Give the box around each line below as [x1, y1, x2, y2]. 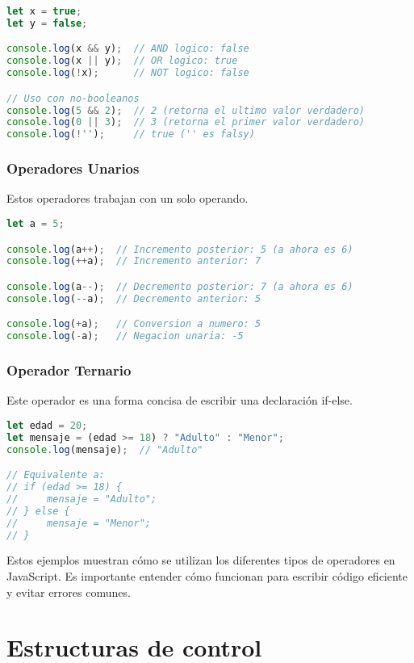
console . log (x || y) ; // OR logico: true [6, 55, 238, 67]
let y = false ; [6, 17, 88, 29]
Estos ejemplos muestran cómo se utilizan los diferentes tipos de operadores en [6, 552, 395, 569]
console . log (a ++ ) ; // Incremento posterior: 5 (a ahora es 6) [6, 243, 353, 255]
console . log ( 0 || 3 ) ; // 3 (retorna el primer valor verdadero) [6, 116, 365, 128]
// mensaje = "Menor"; [6, 517, 151, 529]
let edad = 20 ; [6, 419, 88, 431]
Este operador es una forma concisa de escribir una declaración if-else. [6, 392, 353, 409]
